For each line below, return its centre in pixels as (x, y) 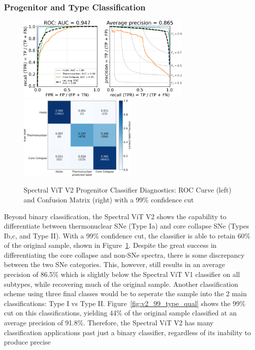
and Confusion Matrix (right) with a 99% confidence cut (109, 199)
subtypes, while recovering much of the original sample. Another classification (121, 284)
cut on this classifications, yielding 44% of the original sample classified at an (120, 313)
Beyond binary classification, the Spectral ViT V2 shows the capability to (115, 216)
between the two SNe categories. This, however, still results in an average (114, 264)
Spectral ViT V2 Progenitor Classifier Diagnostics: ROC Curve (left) (127, 190)
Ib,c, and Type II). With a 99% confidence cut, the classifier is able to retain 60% (127, 235)
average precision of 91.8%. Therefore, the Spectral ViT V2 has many (109, 323)
